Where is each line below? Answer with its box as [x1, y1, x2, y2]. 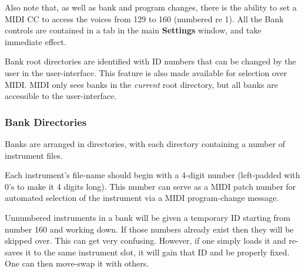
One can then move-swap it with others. [5, 257, 149, 269]
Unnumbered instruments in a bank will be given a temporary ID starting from [5, 211, 291, 223]
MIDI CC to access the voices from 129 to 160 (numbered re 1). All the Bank [5, 12, 284, 25]
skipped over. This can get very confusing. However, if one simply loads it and [5, 234, 286, 247]
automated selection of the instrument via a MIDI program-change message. [5, 192, 279, 204]
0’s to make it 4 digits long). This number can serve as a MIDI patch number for [5, 180, 296, 192]
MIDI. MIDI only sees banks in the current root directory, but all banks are [5, 78, 278, 90]
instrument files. [5, 149, 63, 161]
